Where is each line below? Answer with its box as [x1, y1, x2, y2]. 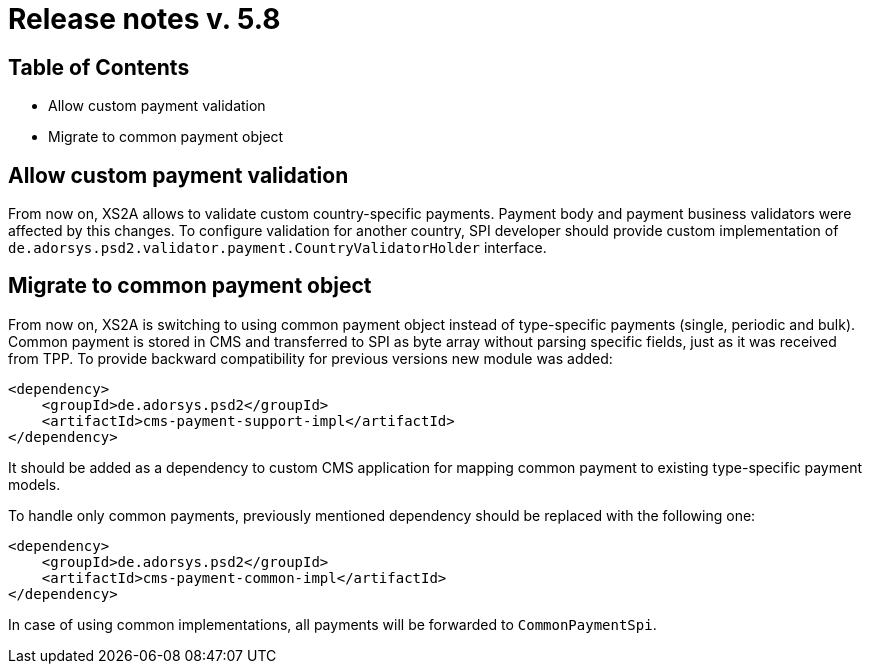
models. [8, 475, 61, 493]
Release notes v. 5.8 [8, 2, 281, 36]
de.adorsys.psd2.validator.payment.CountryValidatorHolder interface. [8, 239, 547, 257]
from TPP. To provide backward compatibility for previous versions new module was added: [8, 349, 613, 367]
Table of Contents [8, 54, 190, 80]
